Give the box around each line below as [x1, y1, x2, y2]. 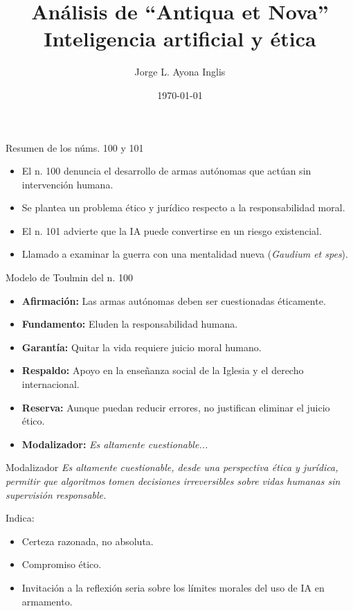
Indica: [6, 511, 35, 525]
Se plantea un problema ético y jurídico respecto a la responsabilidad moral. [21, 200, 345, 215]
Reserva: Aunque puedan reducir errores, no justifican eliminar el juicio [21, 400, 330, 414]
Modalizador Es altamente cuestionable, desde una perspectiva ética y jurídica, [6, 460, 338, 475]
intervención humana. [21, 177, 114, 191]
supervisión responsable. [6, 487, 107, 502]
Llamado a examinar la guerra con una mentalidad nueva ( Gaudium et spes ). [21, 247, 348, 261]
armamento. [21, 594, 73, 608]
